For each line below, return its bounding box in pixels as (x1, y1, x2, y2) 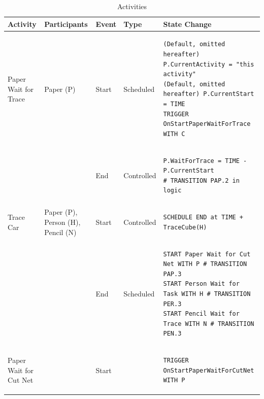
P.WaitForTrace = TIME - (163, 157, 247, 164)
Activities (117, 1, 147, 11)
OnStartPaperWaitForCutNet (163, 367, 254, 374)
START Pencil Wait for (163, 310, 240, 318)
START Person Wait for (163, 280, 240, 288)
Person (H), (44, 217, 81, 227)
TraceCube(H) (163, 223, 207, 231)
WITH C (163, 130, 185, 138)
